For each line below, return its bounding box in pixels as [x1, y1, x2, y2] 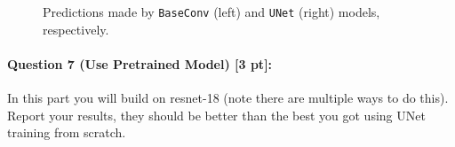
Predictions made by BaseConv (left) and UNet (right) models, [43, 3, 380, 20]
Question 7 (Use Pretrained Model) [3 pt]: [7, 54, 273, 73]
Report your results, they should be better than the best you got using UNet [7, 105, 426, 124]
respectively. [43, 19, 109, 38]
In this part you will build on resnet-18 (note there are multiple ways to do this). [7, 89, 449, 107]
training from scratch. [7, 123, 126, 142]
